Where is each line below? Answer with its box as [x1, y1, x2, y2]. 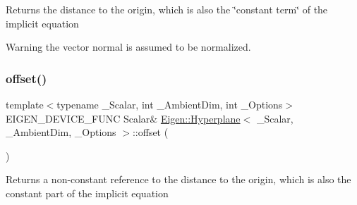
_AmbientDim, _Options [6, 125, 116, 139]
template [6, 97, 44, 111]
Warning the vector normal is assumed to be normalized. [6, 39, 251, 54]
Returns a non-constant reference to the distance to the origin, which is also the [6, 172, 351, 187]
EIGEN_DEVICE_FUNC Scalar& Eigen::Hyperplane [6, 111, 241, 125]
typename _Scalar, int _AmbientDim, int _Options [56, 97, 283, 111]
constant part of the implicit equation [6, 185, 169, 200]
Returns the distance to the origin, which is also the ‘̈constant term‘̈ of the [6, 2, 328, 16]
